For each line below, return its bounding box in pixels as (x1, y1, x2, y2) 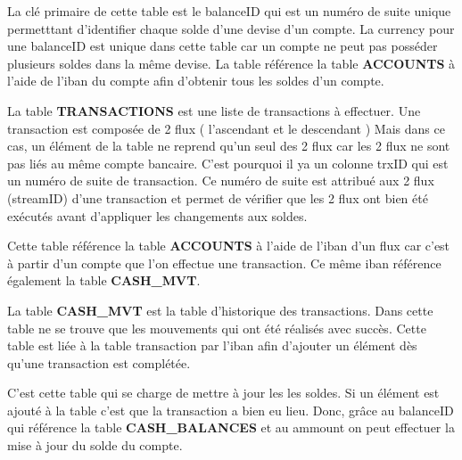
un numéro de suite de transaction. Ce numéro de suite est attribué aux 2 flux (7, 171, 434, 190)
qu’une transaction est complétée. (7, 353, 191, 372)
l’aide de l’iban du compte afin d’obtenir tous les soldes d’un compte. (7, 71, 384, 90)
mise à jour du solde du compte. (7, 436, 183, 455)
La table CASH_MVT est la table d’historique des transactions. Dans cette (7, 300, 433, 319)
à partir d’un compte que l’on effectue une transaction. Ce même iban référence (7, 253, 441, 272)
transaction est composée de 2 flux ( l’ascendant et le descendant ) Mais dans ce (7, 119, 445, 137)
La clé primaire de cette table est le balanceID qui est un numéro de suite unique (7, 2, 451, 20)
